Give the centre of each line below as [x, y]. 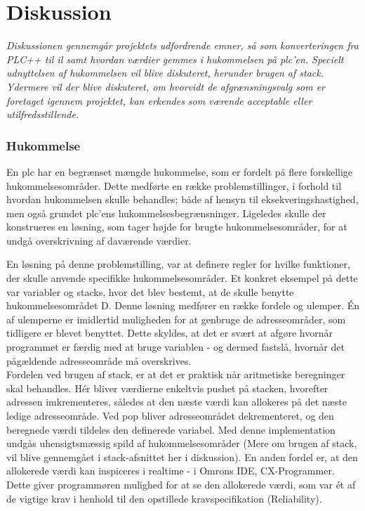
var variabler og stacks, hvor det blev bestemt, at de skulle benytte [150, 291]
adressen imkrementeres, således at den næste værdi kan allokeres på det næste [177, 402]
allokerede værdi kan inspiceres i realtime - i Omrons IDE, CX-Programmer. [171, 471]
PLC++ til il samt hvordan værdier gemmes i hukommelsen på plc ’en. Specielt [175, 59]
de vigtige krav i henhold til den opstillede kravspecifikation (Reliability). [164, 498]
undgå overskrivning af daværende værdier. [99, 240]
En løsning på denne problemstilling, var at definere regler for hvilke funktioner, [178, 264]
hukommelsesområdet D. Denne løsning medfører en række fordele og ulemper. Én [183, 305]
